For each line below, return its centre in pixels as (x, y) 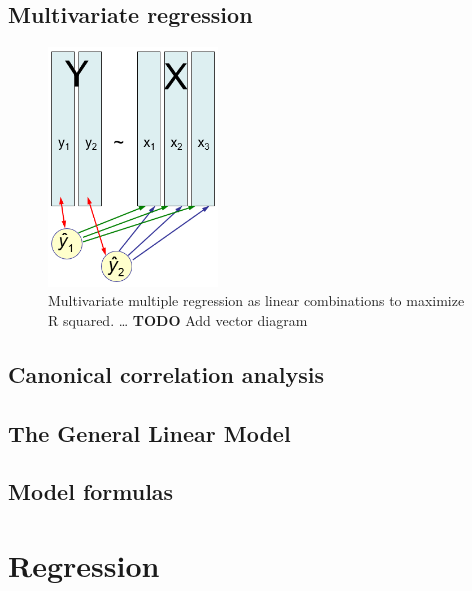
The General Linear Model (149, 432)
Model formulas (91, 491)
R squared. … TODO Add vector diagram (178, 319)
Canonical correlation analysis (166, 373)
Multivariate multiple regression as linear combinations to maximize (256, 300)
